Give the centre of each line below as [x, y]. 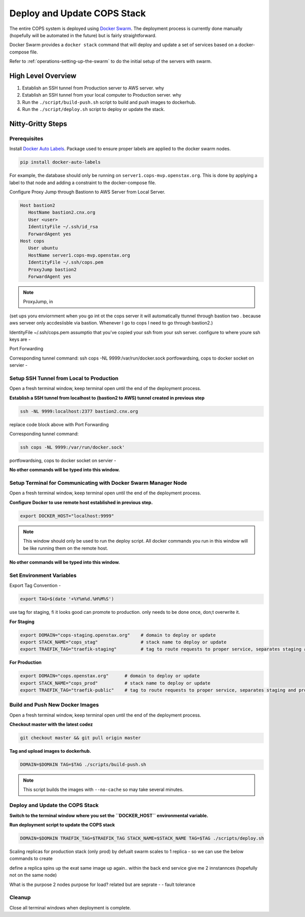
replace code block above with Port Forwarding [59, 424]
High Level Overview [43, 76]
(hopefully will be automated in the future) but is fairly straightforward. [83, 35]
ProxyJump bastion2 [52, 269]
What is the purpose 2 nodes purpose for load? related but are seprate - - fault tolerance [102, 884]
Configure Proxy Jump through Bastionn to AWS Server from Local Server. [87, 192]
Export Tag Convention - [35, 585]
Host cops [32, 241]
